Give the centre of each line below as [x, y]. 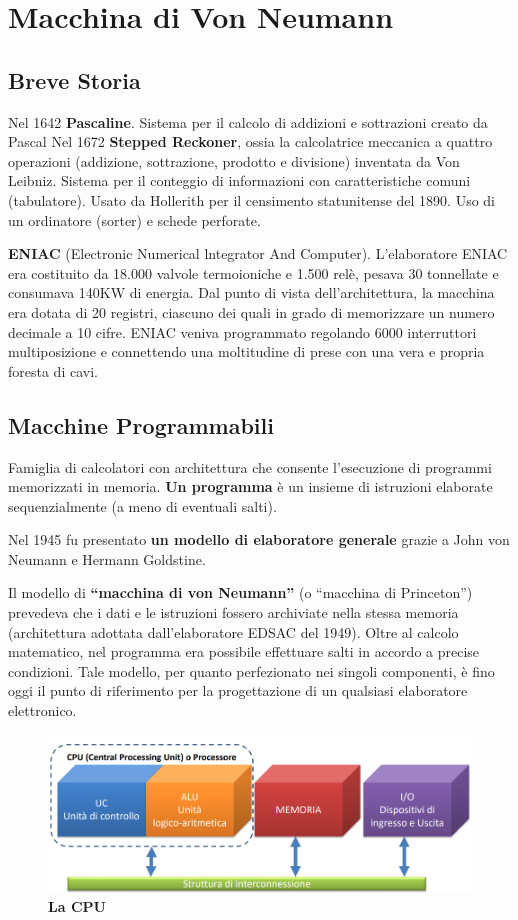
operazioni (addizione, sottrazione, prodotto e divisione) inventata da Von [234, 160]
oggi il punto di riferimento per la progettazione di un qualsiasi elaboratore [238, 690]
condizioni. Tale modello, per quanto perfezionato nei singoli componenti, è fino [251, 670]
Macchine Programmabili [141, 424]
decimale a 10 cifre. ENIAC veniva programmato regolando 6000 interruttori [242, 331]
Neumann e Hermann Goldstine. [107, 558]
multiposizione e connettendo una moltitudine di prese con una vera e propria [246, 351]
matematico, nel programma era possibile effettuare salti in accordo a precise [244, 651]
